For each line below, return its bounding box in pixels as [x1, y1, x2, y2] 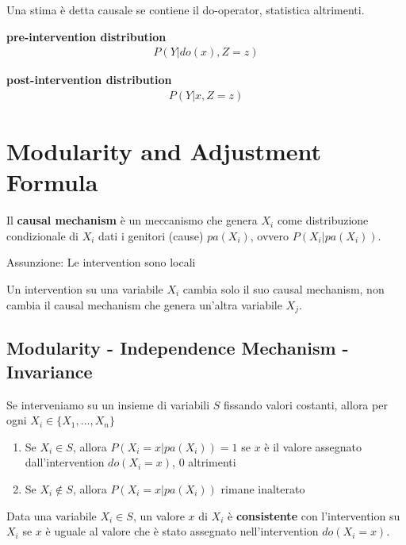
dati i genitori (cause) [98, 227, 204, 244]
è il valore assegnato [264, 438, 362, 455]
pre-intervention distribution [6, 28, 167, 44]
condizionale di [6, 227, 79, 244]
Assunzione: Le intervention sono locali [6, 254, 196, 271]
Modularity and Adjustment [6, 135, 322, 167]
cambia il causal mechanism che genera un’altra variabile [6, 296, 282, 313]
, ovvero [250, 227, 289, 244]
